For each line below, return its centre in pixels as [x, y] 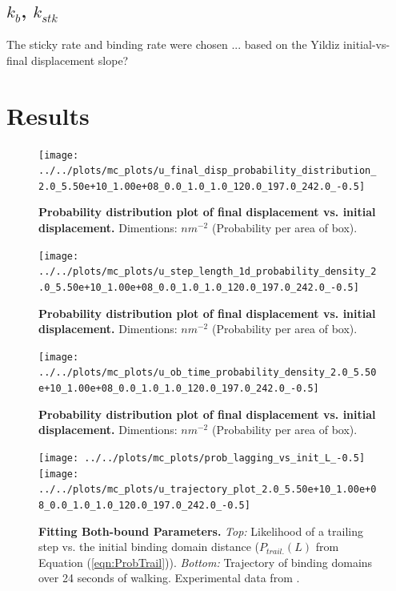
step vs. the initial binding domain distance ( [149, 547]
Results [48, 115]
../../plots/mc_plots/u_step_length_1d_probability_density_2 [208, 272]
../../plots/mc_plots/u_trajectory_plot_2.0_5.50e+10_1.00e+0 [208, 490]
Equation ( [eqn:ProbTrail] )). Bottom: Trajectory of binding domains [206, 562]
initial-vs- [367, 44]
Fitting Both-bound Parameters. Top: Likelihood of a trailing [201, 531]
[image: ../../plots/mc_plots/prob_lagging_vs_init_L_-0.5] [202, 458]
